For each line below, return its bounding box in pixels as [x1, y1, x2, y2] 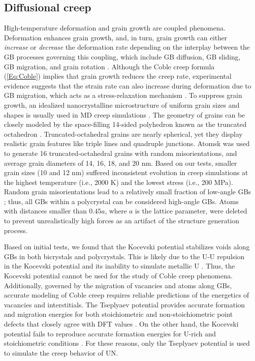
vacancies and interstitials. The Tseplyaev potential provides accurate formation [4, 299, 245, 309]
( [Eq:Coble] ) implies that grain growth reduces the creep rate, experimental [4, 71, 232, 81]
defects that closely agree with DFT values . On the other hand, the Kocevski [4, 319, 239, 329]
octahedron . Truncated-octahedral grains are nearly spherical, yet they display [4, 128, 243, 139]
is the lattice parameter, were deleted [135, 206, 248, 216]
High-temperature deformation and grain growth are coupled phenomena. [4, 23, 225, 33]
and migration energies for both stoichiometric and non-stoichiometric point [4, 309, 233, 319]
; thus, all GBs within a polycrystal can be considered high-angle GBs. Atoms [4, 196, 239, 206]
